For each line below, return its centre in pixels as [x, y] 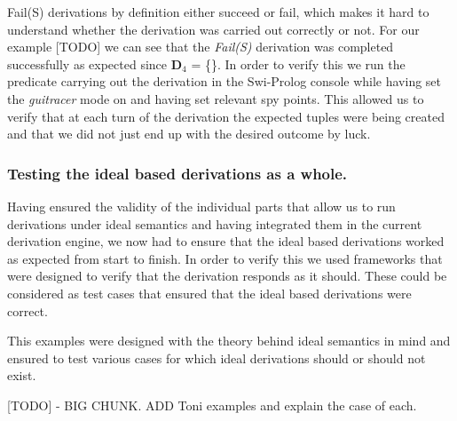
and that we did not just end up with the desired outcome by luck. [189, 134]
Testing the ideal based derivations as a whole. [177, 173]
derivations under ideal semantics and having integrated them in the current [215, 223]
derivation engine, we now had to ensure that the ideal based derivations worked [226, 241]
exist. [22, 375]
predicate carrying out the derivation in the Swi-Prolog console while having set [225, 81]
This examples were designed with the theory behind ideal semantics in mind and [229, 341]
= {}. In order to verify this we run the [298, 64]
